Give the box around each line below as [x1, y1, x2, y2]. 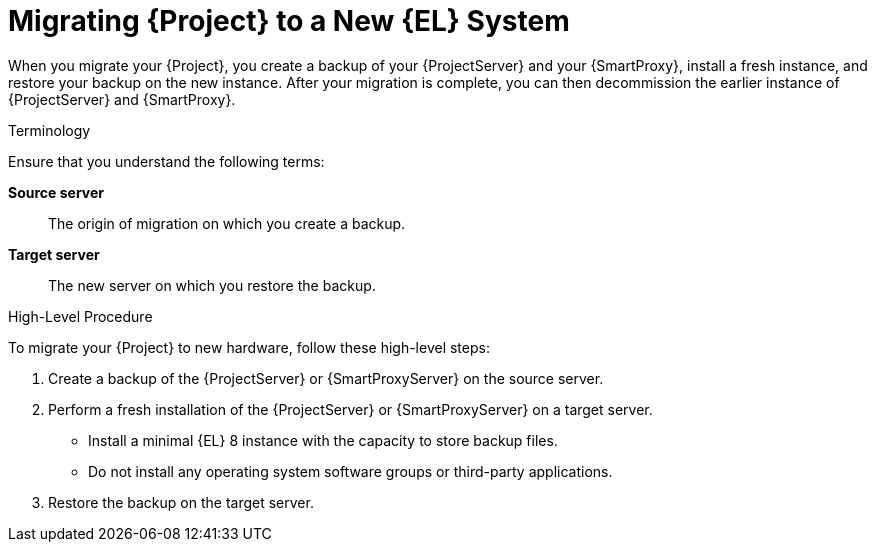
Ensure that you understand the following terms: [8, 152, 325, 170]
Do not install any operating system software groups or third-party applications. [88, 462, 613, 480]
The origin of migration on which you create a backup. [48, 214, 406, 232]
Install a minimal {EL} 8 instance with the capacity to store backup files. [88, 431, 558, 449]
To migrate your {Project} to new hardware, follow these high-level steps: [8, 338, 490, 356]
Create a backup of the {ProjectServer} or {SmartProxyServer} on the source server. [48, 369, 604, 387]
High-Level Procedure [8, 307, 153, 325]
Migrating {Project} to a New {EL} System [8, 4, 570, 38]
